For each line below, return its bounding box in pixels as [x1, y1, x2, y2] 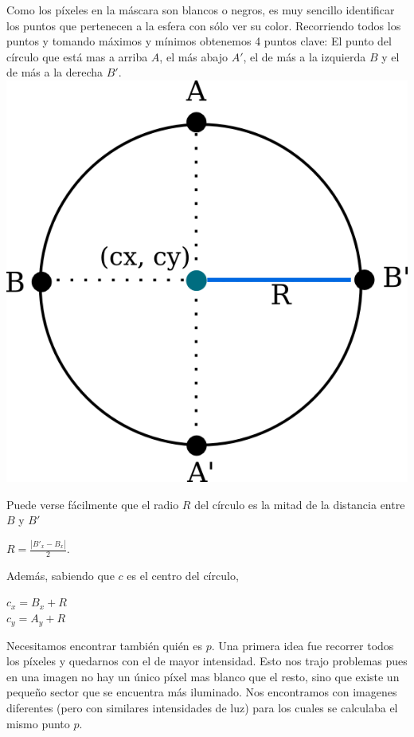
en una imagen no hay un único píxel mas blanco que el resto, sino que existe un [6, 668, 400, 684]
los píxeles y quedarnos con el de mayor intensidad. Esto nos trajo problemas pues [6, 653, 408, 669]
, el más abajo [159, 48, 228, 65]
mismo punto [6, 715, 70, 731]
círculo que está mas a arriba [6, 48, 148, 65]
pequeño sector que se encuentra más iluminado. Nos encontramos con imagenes [6, 684, 397, 700]
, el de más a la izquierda [243, 48, 366, 65]
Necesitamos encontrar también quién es [6, 637, 203, 653]
